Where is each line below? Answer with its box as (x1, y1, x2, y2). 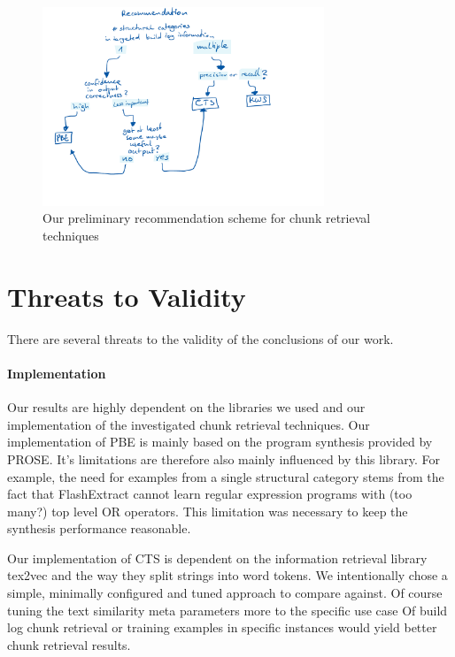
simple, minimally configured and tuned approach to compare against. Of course (7, 584, 443, 602)
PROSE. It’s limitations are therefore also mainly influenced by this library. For (7, 449, 441, 468)
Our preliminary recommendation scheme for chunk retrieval (42, 209, 371, 227)
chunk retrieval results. (7, 635, 131, 653)
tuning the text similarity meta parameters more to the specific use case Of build (7, 600, 448, 619)
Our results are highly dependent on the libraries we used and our (7, 398, 366, 416)
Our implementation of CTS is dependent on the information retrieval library (7, 548, 428, 567)
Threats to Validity (7, 278, 246, 314)
